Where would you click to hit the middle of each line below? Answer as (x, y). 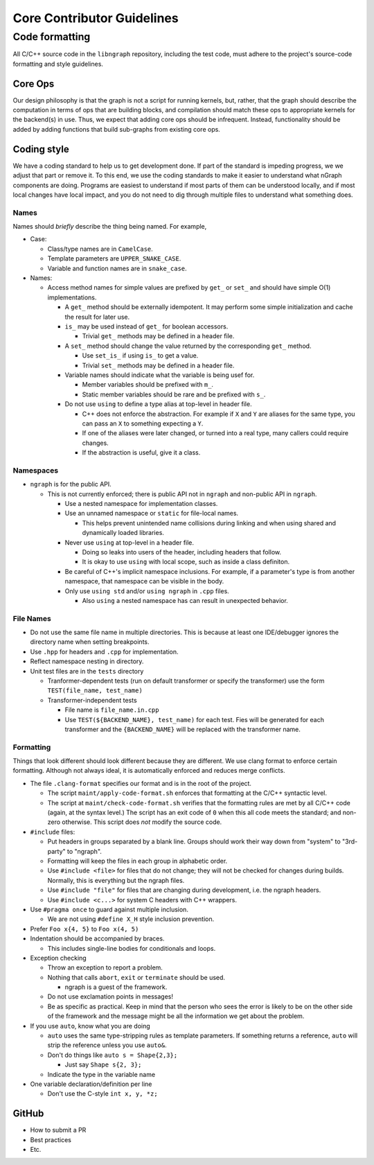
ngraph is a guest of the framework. (116, 987)
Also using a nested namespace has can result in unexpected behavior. (185, 600)
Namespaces (36, 470)
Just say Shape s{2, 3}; (103, 1065)
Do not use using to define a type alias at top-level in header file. (158, 404)
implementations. (72, 297)
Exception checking (58, 958)
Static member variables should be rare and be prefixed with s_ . (174, 394)
